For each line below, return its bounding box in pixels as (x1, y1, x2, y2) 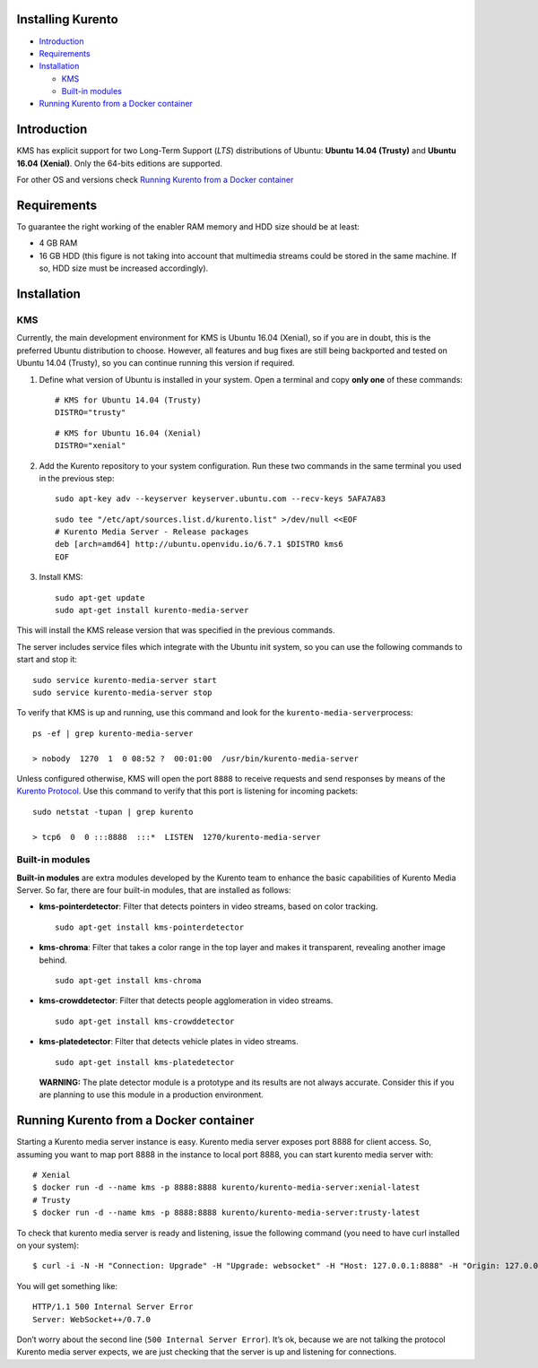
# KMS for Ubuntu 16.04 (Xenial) (55, 428, 202, 438)
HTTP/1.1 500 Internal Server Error (32, 1302, 194, 1312)
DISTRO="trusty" (55, 408, 126, 418)
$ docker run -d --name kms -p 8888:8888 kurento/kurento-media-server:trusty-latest (32, 1208, 421, 1218)
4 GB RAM (39, 238, 78, 248)
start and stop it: (16, 654, 78, 665)
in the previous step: (39, 472, 115, 483)
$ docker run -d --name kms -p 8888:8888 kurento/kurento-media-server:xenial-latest (32, 1182, 421, 1192)
